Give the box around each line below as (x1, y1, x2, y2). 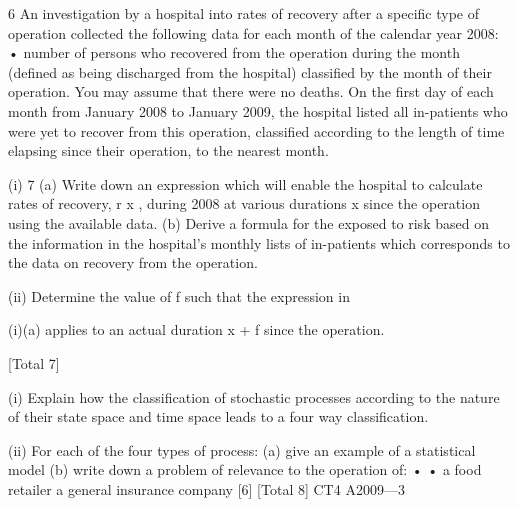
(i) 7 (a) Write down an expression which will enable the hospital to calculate (8, 173, 483, 194)
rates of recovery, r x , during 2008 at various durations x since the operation (8, 193, 480, 214)
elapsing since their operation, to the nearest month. (8, 140, 329, 161)
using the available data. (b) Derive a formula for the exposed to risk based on (8, 212, 489, 233)
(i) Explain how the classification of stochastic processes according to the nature (8, 386, 500, 407)
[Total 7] (8, 352, 60, 373)
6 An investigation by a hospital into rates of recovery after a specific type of (8, 3, 480, 23)
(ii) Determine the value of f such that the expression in (8, 285, 350, 306)
